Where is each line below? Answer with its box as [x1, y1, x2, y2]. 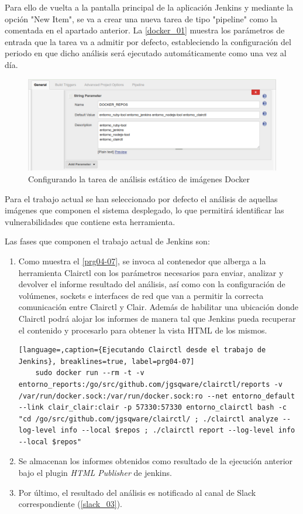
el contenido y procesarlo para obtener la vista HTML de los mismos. [18, 324, 267, 336]
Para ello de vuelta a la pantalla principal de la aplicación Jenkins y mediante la [5, 1, 293, 13]
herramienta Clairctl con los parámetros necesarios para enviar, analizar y [18, 266, 284, 278]
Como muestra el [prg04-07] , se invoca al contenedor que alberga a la [18, 254, 266, 267]
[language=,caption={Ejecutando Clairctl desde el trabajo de [18, 346, 266, 355]
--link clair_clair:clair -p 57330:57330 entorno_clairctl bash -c [18, 403, 287, 412]
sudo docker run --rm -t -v [35, 369, 144, 377]
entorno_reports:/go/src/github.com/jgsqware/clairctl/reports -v [18, 380, 283, 389]
